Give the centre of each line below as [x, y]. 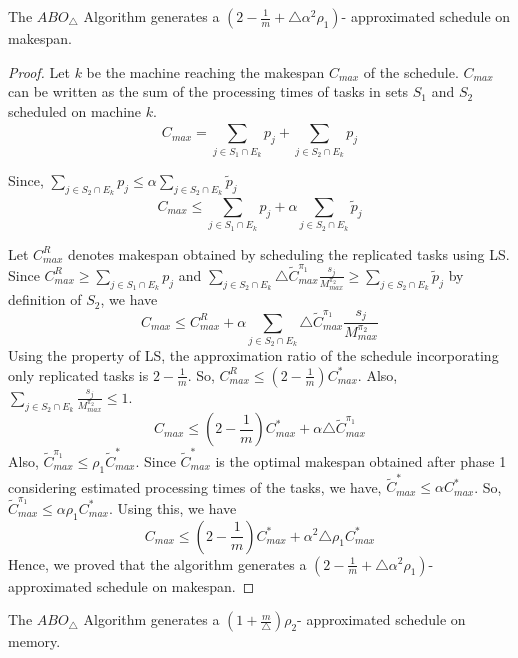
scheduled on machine [75, 110]
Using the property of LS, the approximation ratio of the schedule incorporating [253, 355]
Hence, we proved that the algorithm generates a [157, 563]
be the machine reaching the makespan [205, 71]
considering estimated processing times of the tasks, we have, [195, 486]
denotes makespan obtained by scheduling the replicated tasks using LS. [288, 253]
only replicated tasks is [78, 374]
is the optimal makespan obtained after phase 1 [361, 460]
